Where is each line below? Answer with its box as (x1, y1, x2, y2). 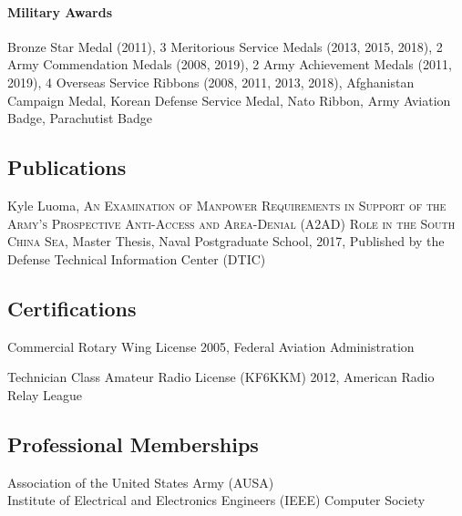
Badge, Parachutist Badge (7, 108, 152, 128)
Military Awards (7, 2, 113, 21)
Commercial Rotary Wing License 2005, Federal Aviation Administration (7, 336, 415, 356)
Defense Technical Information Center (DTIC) (7, 249, 266, 268)
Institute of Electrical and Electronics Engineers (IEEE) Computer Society (7, 490, 426, 510)
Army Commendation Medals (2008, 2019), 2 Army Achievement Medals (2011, (7, 55, 452, 74)
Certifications (7, 294, 137, 322)
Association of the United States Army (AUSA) (7, 472, 274, 491)
